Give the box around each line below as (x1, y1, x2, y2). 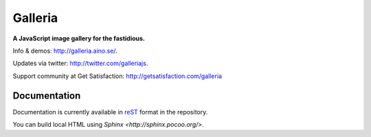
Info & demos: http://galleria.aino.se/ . (12, 47, 118, 55)
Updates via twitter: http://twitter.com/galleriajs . (12, 59, 148, 68)
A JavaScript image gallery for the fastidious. (12, 34, 146, 42)
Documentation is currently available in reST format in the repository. (12, 108, 208, 116)
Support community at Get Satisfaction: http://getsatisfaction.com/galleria (12, 72, 223, 80)
